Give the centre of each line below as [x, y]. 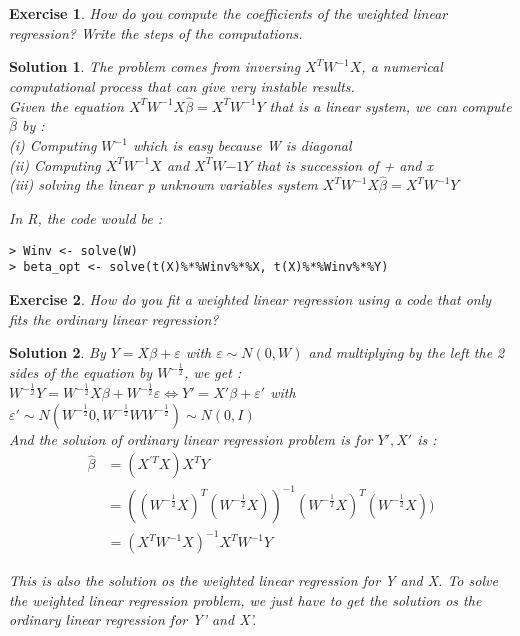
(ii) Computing [55, 164]
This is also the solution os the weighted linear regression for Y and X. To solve [253, 580]
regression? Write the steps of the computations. [156, 32]
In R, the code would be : [86, 218]
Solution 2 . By [57, 352]
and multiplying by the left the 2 [406, 352]
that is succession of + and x [344, 164]
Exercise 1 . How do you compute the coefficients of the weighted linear [228, 13]
